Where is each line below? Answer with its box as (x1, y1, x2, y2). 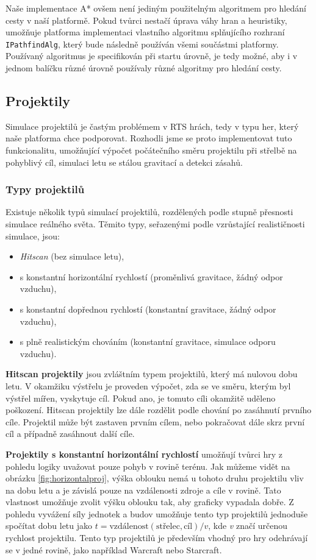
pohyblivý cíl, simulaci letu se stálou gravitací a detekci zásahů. (5, 155, 243, 168)
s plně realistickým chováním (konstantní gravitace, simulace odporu (20, 335, 276, 348)
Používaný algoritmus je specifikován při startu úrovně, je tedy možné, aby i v (5, 49, 298, 62)
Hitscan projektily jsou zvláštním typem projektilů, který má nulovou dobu (5, 367, 298, 380)
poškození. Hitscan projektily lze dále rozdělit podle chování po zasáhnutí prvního (5, 403, 312, 416)
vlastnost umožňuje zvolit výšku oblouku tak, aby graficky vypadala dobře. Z (5, 495, 294, 508)
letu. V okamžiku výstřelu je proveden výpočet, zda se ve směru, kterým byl (5, 379, 291, 392)
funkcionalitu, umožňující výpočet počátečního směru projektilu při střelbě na (5, 144, 297, 157)
